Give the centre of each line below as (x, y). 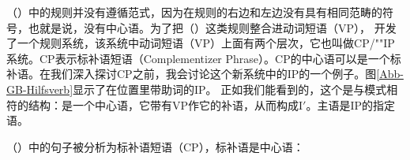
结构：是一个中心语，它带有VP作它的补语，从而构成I (166, 104)
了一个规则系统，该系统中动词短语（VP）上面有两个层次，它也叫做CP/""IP (201, 43)
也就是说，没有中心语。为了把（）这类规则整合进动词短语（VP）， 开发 (212, 27)
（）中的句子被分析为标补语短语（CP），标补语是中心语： (155, 146)
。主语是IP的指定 (351, 104)
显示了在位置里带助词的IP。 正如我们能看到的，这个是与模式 (230, 89)
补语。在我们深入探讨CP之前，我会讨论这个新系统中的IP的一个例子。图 (192, 74)
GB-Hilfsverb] (40, 89)
